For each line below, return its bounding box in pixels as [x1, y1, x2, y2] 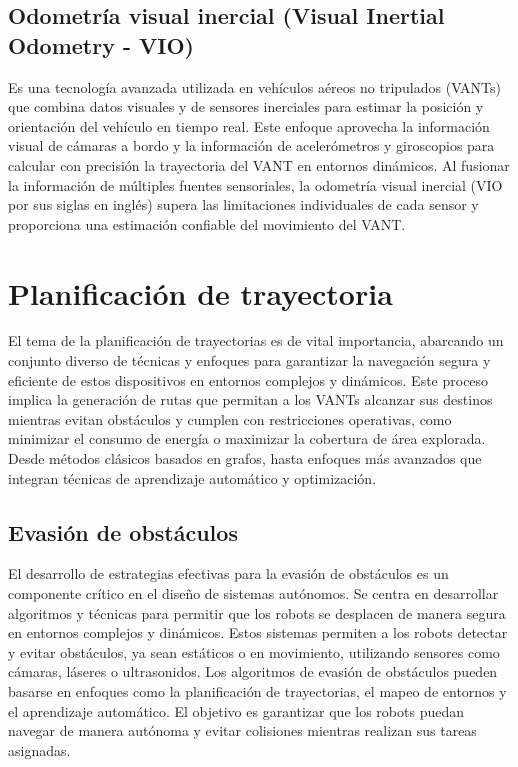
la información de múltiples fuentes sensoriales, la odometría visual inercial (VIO [8, 174, 503, 195]
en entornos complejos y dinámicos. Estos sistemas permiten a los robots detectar [8, 622, 508, 643]
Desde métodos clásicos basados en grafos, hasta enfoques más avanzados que [8, 448, 482, 469]
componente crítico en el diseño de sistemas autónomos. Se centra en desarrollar [8, 583, 499, 604]
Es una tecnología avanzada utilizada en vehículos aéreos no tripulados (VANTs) [8, 76, 501, 97]
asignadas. [8, 739, 71, 760]
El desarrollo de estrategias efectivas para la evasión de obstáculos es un [8, 563, 449, 584]
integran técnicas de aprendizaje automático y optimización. [8, 467, 377, 488]
